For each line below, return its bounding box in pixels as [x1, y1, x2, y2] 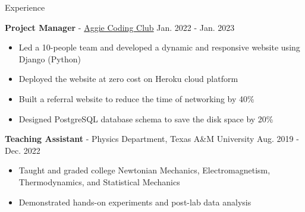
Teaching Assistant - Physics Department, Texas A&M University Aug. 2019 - [5, 132, 299, 145]
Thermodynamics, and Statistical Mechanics [18, 175, 180, 188]
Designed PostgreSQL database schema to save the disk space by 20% [18, 112, 273, 125]
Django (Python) [18, 52, 81, 65]
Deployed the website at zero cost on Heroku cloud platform [18, 72, 238, 85]
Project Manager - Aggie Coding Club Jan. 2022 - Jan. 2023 [5, 21, 235, 33]
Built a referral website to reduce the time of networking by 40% [18, 92, 254, 105]
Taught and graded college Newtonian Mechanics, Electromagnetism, [18, 164, 271, 176]
